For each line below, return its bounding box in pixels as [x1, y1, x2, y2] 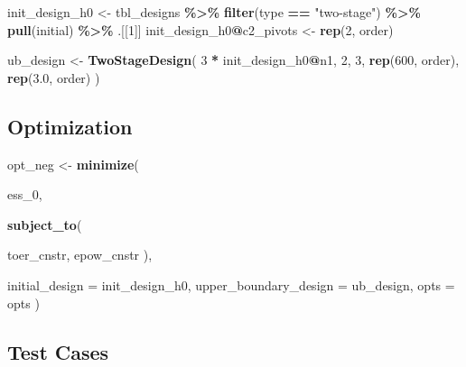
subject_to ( [7, 215, 82, 234]
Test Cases [7, 337, 109, 365]
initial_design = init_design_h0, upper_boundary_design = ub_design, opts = [7, 275, 455, 294]
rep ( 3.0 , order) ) [7, 68, 100, 87]
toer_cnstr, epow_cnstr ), [7, 245, 153, 264]
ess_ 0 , [7, 185, 42, 204]
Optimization [7, 112, 133, 140]
